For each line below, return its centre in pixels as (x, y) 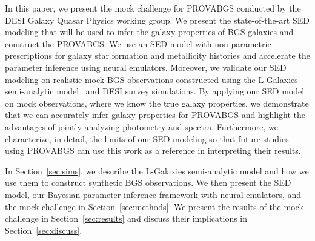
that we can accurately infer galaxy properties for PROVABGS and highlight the (155, 115)
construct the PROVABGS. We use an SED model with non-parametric (138, 43)
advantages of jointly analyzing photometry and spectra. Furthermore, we (141, 126)
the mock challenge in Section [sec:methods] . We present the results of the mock (154, 206)
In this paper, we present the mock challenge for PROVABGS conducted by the (153, 8)
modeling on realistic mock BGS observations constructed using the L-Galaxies (151, 79)
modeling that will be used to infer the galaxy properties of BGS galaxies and (149, 32)
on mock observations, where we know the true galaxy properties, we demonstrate (157, 103)
